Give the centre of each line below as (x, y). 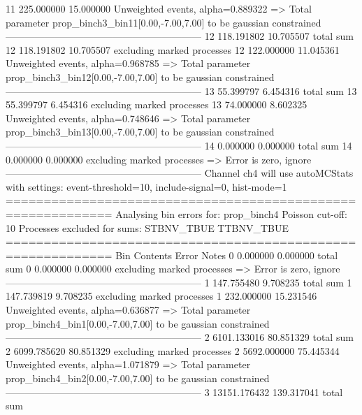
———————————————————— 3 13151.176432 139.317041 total (174, 392)
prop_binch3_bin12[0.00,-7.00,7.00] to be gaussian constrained (140, 77)
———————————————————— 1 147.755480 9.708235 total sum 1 (179, 282)
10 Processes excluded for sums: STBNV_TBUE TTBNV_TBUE (147, 227)
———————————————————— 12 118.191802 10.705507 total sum (180, 36)
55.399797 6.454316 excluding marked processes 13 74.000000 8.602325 (157, 104)
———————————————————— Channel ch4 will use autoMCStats (180, 173)
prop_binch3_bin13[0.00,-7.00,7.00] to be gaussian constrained (140, 132)
